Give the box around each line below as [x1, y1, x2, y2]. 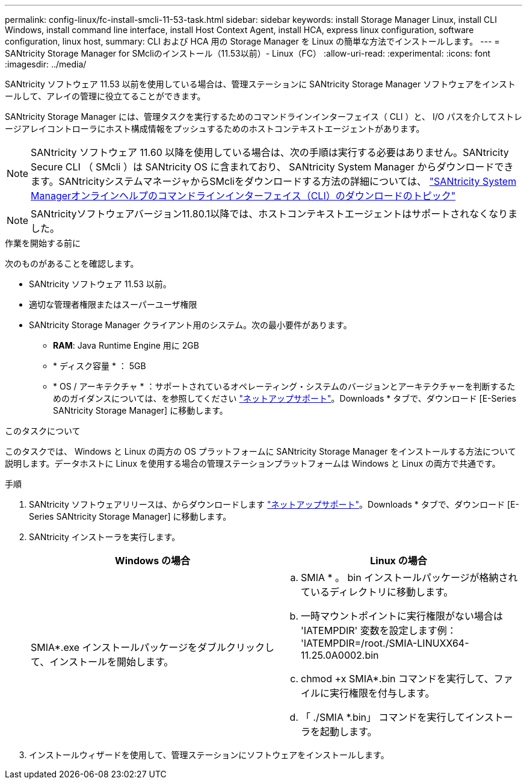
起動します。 [320, 726, 377, 738]
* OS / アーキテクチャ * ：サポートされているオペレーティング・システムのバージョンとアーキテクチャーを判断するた [53, 381, 516, 391]
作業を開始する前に [5, 238, 81, 248]
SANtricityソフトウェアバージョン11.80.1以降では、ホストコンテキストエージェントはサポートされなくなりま [31, 208, 518, 220]
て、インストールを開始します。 [31, 656, 174, 668]
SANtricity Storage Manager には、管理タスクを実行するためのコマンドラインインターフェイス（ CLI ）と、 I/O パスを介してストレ [5, 111, 522, 122]
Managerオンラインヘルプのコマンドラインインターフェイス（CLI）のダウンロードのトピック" [31, 190, 456, 202]
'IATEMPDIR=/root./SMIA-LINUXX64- [301, 637, 469, 649]
